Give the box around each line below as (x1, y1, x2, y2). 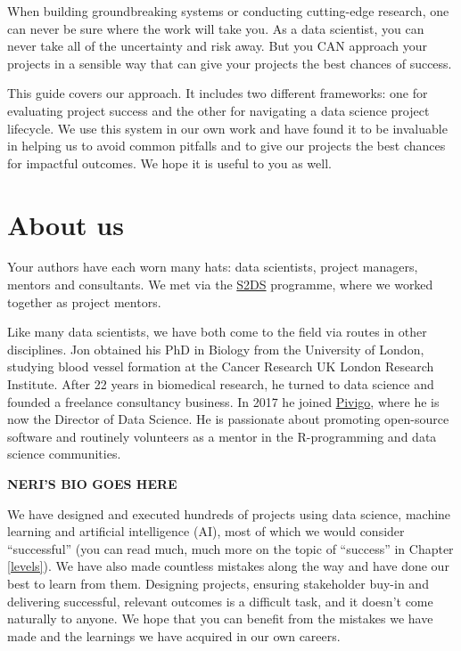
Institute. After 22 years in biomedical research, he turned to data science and (7, 375, 434, 394)
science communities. (7, 444, 121, 463)
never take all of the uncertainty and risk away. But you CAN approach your (7, 37, 428, 55)
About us (7, 206, 124, 242)
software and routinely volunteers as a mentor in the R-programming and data (7, 427, 437, 445)
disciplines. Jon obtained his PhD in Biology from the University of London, (7, 339, 424, 358)
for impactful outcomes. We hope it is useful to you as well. (7, 153, 332, 172)
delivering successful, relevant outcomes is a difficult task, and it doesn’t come (7, 591, 433, 610)
